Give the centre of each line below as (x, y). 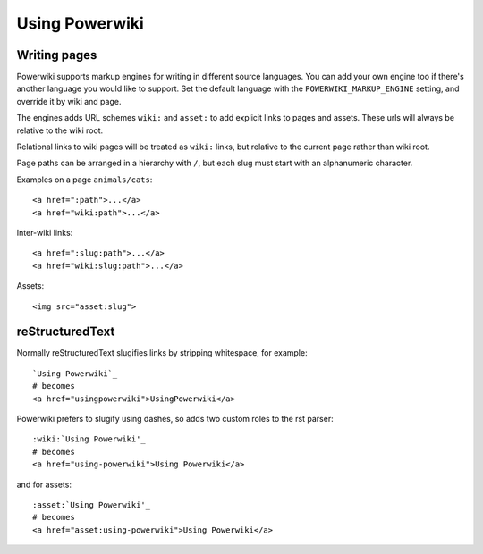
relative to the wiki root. (60, 130)
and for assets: (44, 484)
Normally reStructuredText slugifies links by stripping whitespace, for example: (162, 353)
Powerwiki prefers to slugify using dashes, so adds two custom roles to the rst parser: (175, 419)
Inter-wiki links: (45, 232)
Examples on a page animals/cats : (85, 180)
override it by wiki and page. (69, 101)
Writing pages (57, 55)
